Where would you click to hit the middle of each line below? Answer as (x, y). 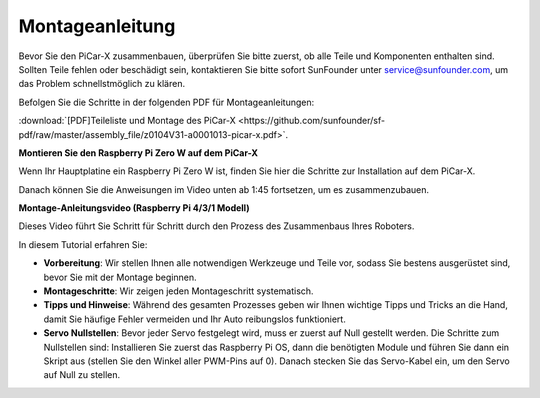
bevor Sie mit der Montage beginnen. (120, 277)
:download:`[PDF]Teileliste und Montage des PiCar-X (127, 121)
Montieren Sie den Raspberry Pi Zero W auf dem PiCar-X (138, 152)
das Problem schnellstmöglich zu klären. (101, 84)
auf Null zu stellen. (81, 375)
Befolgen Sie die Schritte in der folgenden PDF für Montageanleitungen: (166, 102)
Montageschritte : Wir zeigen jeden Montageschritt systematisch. (178, 291)
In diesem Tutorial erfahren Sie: (83, 244)
